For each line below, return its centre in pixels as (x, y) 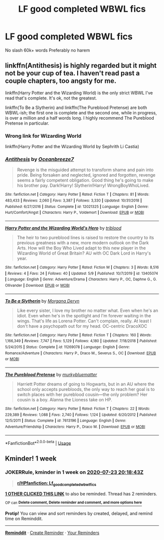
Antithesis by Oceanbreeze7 (40, 159)
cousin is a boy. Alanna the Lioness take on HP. (64, 399)
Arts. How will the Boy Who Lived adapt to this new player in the (81, 248)
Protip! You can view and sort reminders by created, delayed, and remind (79, 514)
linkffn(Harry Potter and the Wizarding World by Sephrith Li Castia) (72, 147)
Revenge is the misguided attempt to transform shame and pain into (85, 170)
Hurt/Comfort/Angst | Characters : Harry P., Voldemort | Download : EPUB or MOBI (75, 213)
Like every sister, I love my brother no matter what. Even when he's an (88, 310)
